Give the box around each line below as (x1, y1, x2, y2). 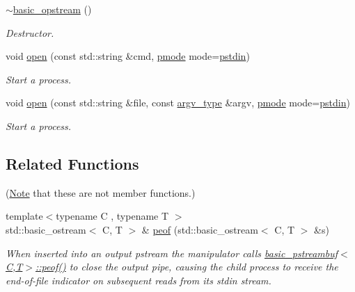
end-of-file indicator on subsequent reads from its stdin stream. (6, 273, 271, 287)
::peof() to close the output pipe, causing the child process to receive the (35, 259, 338, 274)
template (6, 209, 43, 223)
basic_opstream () (13, 2, 92, 16)
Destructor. (6, 25, 54, 40)
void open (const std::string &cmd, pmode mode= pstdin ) (6, 49, 250, 63)
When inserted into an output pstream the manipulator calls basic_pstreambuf (6, 245, 338, 260)
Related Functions (6, 152, 139, 174)
